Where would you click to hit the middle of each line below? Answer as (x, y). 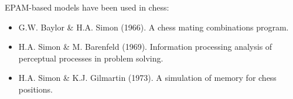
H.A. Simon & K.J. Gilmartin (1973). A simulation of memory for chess (147, 78)
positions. (35, 89)
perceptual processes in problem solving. (91, 58)
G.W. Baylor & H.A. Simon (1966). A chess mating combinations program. (154, 27)
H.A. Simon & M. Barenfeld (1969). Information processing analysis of (145, 47)
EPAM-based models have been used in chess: (87, 7)
